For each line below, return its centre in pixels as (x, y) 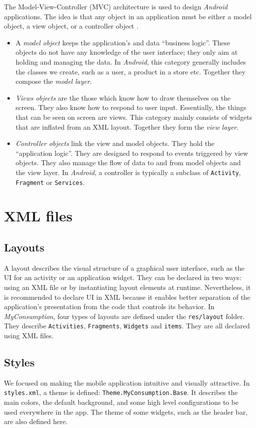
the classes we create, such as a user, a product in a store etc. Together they (130, 71)
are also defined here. (36, 421)
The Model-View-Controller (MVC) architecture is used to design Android (116, 6)
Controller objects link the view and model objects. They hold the (115, 143)
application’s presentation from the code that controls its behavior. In (109, 306)
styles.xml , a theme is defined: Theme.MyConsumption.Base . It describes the (121, 392)
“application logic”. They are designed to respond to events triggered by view (132, 153)
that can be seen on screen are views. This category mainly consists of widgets (134, 117)
